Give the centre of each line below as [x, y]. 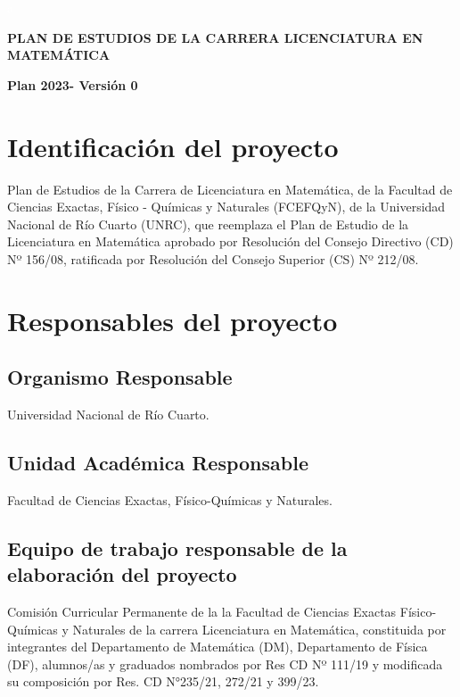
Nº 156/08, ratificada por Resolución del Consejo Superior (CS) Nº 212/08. [213, 258]
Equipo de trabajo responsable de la [177, 548]
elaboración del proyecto [122, 574]
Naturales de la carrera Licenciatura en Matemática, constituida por [259, 629]
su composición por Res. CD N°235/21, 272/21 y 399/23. [163, 681]
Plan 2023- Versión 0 [73, 84]
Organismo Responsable [120, 377]
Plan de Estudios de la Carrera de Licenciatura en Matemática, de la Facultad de [230, 189]
